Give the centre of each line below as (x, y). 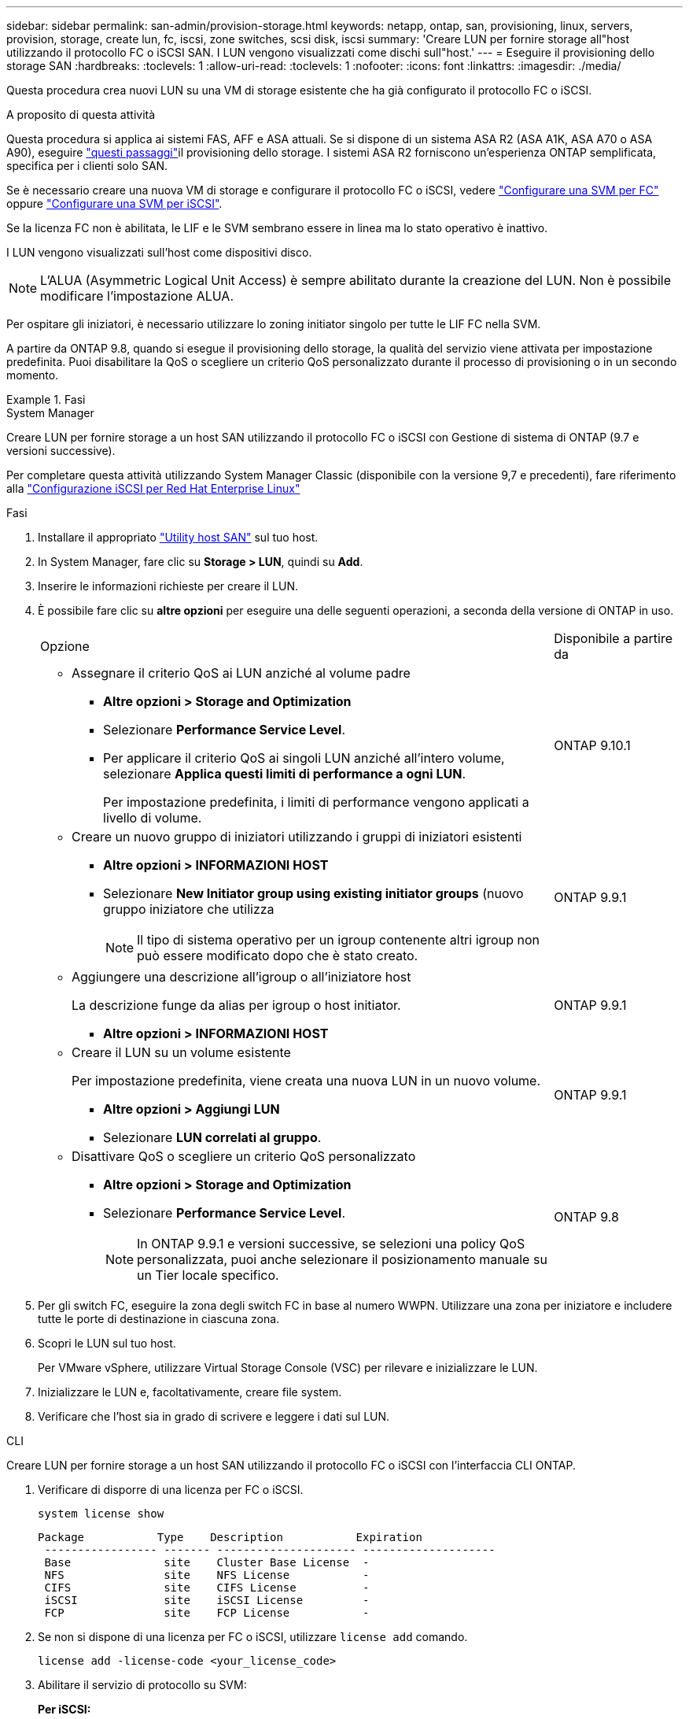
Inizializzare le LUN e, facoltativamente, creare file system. (190, 1392)
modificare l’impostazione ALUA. (137, 296)
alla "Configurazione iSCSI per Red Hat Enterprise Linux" (153, 488)
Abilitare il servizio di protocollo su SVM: (142, 1685)
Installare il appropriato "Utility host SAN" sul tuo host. (178, 537)
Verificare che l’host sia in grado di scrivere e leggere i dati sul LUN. (214, 1416)
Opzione (65, 646)
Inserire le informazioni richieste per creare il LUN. (168, 586)
